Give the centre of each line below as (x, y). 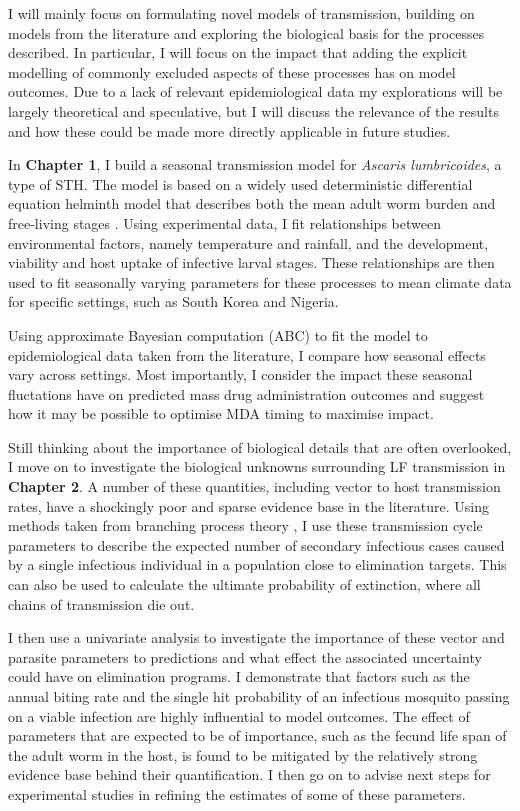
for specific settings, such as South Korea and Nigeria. (173, 301)
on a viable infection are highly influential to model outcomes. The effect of (239, 715)
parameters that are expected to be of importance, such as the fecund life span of (257, 735)
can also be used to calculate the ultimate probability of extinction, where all (244, 584)
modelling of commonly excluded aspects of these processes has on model (232, 71)
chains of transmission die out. (101, 603)
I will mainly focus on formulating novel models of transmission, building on (241, 13)
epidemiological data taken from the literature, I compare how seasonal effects (247, 354)
